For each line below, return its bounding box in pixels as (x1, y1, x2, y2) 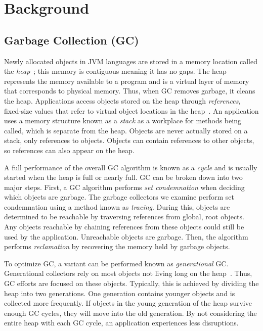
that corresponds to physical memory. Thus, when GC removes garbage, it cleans (4, 85, 255, 96)
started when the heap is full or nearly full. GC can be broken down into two (4, 172, 243, 182)
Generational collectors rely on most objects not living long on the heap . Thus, (4, 268, 252, 278)
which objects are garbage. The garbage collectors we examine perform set (4, 192, 235, 202)
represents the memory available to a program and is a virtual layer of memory (4, 75, 249, 86)
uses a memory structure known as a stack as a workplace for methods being (4, 115, 241, 126)
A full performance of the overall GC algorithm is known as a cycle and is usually (4, 162, 257, 172)
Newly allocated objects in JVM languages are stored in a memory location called (4, 56, 258, 66)
